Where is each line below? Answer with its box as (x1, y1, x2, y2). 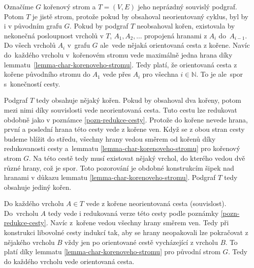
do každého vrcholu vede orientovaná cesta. (4, 256, 134, 266)
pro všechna (142, 69, 179, 79)
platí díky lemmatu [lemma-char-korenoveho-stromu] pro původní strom (4, 246, 221, 257)
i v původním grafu (4, 21, 62, 31)
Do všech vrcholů (4, 40, 56, 50)
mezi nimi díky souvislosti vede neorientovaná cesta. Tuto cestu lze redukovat (4, 104, 237, 115)
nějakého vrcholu (4, 237, 55, 247)
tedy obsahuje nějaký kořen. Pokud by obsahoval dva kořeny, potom (36, 95, 241, 105)
